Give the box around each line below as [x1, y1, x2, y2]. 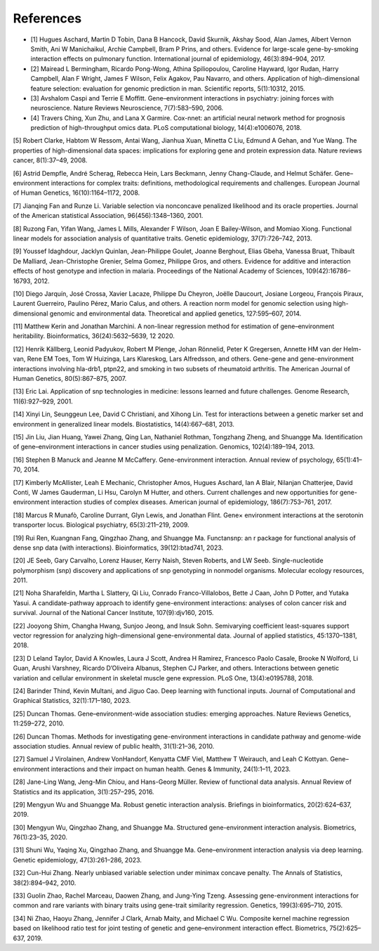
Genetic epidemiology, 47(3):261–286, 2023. [13, 855, 142, 864]
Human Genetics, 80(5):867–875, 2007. [13, 375, 127, 383]
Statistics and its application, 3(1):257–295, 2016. [13, 787, 154, 796]
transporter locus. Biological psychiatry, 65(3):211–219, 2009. [13, 521, 189, 529]
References [13, 11, 82, 26]
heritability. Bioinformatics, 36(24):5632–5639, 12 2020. [13, 332, 175, 340]
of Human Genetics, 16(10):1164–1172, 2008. [13, 188, 140, 197]
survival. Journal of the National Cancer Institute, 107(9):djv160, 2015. [13, 609, 214, 617]
